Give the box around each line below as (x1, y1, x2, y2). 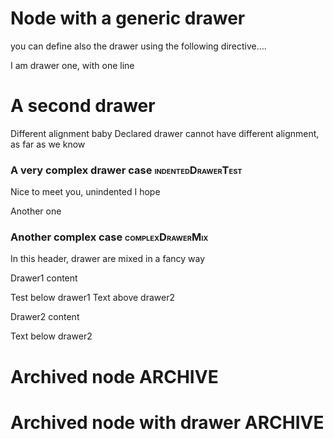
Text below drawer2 (10, 330, 93, 342)
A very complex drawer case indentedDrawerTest (10, 163, 243, 177)
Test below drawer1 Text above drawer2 (10, 292, 175, 304)
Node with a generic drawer (10, 7, 246, 30)
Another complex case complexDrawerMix (10, 230, 209, 244)
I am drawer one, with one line (10, 59, 135, 71)
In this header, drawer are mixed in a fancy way (10, 253, 206, 265)
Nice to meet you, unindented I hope (10, 186, 161, 198)
